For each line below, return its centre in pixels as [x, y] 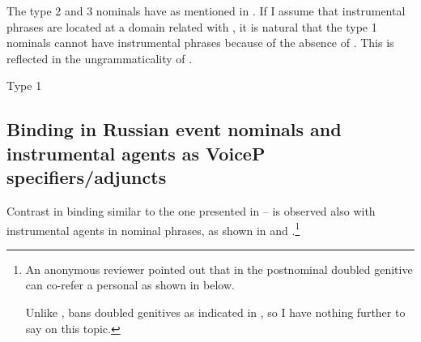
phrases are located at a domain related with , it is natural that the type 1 [192, 26]
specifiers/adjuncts [87, 177]
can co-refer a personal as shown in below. [130, 285]
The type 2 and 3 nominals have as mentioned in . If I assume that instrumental [206, 11]
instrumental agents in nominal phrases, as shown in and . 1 [153, 229]
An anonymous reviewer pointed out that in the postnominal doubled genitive [219, 269]
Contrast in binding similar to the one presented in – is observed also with [191, 210]
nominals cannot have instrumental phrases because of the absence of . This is [200, 43]
